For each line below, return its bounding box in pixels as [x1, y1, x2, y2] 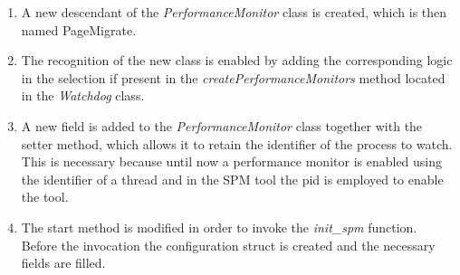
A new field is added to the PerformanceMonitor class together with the [21, 116, 423, 135]
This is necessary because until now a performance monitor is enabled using [21, 152, 443, 171]
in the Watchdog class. [21, 86, 145, 105]
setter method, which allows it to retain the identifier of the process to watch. [21, 134, 453, 153]
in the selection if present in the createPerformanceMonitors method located [21, 68, 446, 87]
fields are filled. [21, 253, 106, 272]
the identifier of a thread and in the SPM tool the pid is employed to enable [21, 169, 444, 188]
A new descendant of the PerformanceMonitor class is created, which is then [21, 3, 447, 21]
